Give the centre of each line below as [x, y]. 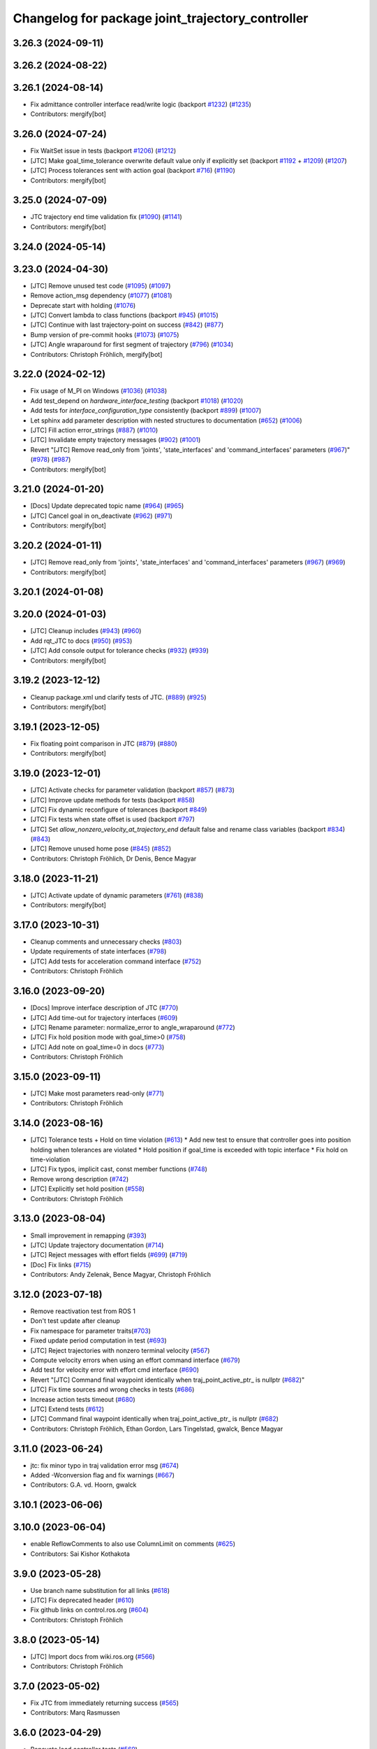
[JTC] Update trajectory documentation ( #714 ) [97, 1245]
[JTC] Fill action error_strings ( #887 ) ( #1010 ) [94, 430]
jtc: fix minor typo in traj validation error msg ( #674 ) [105, 1465]
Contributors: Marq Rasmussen [75, 1713]
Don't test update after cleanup [75, 1321]
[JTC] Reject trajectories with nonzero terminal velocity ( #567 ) [120, 1350]
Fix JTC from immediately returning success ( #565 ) [105, 1703]
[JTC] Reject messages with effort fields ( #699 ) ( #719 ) [109, 1255]
